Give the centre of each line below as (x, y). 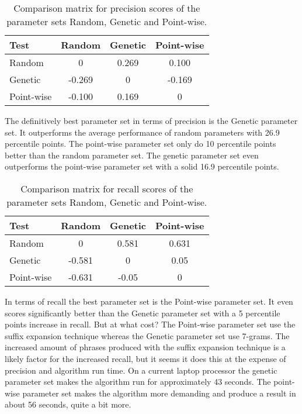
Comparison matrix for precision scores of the (107, 8)
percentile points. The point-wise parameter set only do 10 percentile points (140, 144)
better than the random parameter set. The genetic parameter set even (132, 155)
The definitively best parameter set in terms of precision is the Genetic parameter (151, 120)
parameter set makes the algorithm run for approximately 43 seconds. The (138, 382)
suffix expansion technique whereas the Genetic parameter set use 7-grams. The (147, 335)
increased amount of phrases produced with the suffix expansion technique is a (145, 347)
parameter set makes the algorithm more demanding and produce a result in (159, 393)
